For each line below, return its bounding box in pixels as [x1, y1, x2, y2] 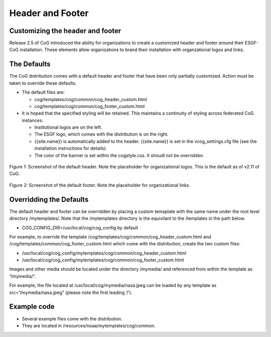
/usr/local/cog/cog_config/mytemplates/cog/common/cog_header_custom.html [22, 250, 187, 256]
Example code [9, 302, 55, 311]
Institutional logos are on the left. [34, 124, 102, 130]
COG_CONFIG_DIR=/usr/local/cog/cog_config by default [22, 224, 139, 230]
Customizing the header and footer [9, 27, 121, 35]
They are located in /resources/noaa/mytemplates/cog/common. [22, 322, 156, 328]
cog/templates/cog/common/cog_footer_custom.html [34, 103, 145, 109]
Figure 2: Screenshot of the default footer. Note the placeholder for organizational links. [9, 182, 191, 188]
